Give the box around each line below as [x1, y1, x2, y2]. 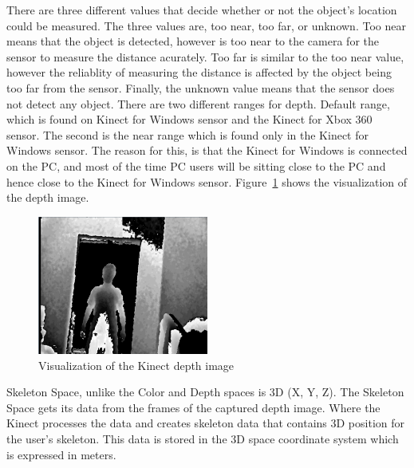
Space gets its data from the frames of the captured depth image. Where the [6, 399, 380, 415]
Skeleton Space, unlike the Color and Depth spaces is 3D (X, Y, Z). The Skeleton [6, 383, 404, 400]
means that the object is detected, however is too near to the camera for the [6, 33, 379, 49]
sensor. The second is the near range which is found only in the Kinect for [6, 126, 369, 143]
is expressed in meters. [6, 446, 116, 462]
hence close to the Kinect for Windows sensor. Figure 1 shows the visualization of [6, 173, 408, 190]
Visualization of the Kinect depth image [38, 356, 235, 373]
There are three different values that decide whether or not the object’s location [6, 2, 397, 18]
